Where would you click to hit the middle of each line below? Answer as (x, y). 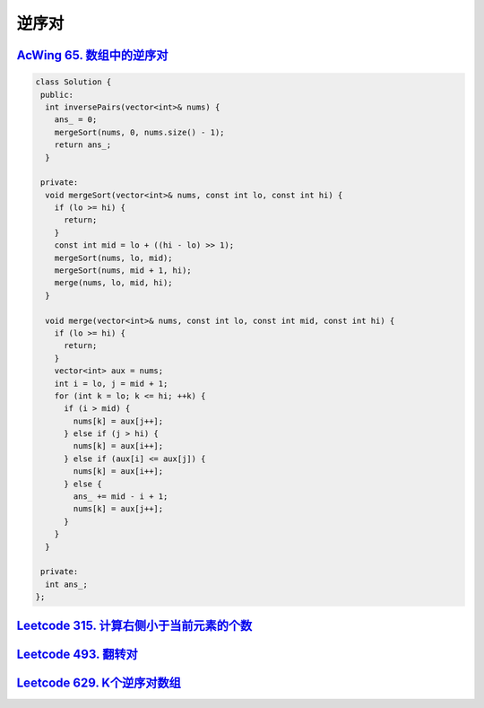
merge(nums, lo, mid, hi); (114, 283)
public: (57, 95)
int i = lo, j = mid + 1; (111, 383)
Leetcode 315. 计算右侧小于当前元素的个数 (134, 625)
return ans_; (83, 145)
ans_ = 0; (76, 120)
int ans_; (67, 584)
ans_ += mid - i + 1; (121, 497)
